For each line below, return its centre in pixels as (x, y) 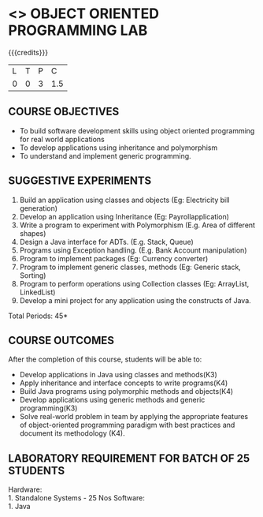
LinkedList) (37, 292)
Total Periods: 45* (38, 316)
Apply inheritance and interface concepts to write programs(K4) (124, 383)
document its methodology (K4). (72, 433)
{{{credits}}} (28, 52)
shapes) (33, 233)
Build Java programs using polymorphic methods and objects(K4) (126, 391)
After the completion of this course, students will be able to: (105, 359)
